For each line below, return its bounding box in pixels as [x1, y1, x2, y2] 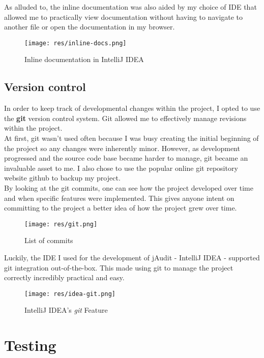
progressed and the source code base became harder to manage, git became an [4, 153, 248, 163]
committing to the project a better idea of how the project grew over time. [4, 202, 237, 213]
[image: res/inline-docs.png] [24, 39, 127, 47]
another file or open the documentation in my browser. [4, 21, 175, 32]
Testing [4, 335, 56, 355]
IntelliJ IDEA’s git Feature [24, 305, 108, 315]
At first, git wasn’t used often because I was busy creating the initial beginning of [4, 133, 259, 143]
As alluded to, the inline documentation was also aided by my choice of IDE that [4, 2, 257, 12]
